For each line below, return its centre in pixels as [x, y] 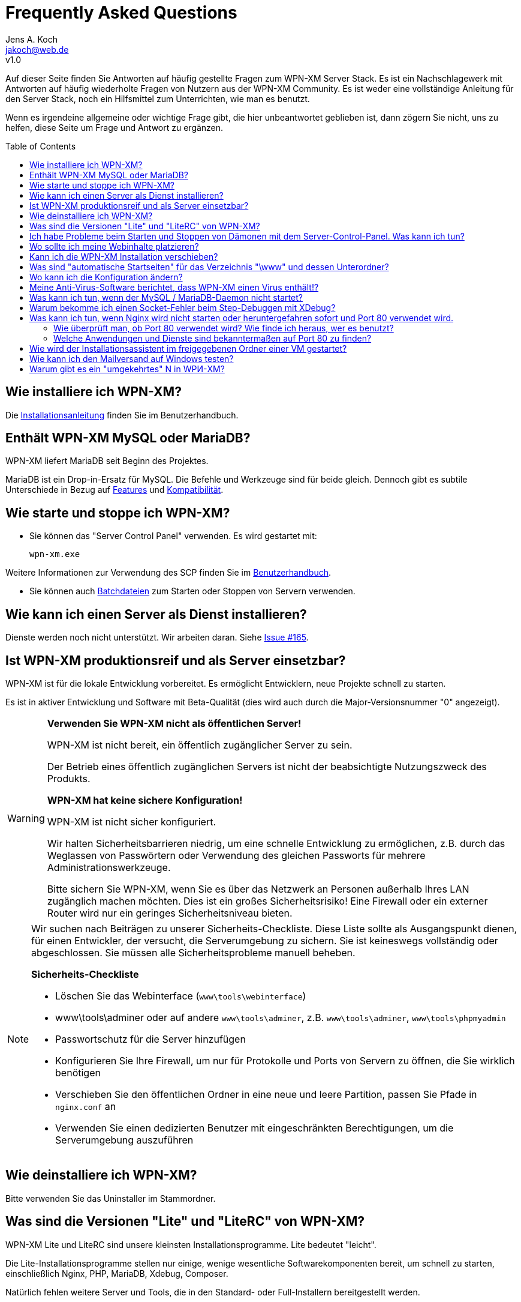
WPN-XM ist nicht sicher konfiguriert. [132, 821]
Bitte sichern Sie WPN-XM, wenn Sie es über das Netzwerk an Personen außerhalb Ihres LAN [258, 889]
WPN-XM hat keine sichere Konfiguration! [145, 800]
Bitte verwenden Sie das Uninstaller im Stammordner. [111, 1198]
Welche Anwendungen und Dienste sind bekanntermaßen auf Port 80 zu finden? [213, 338]
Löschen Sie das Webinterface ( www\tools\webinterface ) [181, 996]
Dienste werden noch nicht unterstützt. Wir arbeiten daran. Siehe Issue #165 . [157, 637]
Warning [26, 818]
